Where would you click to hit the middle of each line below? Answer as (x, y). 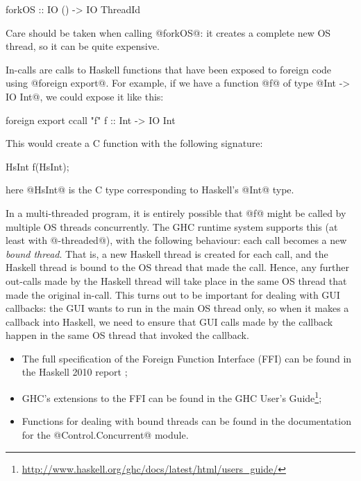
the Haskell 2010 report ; (75, 372)
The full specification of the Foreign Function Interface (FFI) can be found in (187, 358)
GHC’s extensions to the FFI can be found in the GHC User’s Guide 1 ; (172, 397)
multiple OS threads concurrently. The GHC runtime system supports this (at (172, 226)
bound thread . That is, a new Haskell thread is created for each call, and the (167, 253)
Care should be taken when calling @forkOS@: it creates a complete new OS (168, 32)
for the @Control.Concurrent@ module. (105, 434)
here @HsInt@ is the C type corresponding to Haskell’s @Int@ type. (150, 190)
